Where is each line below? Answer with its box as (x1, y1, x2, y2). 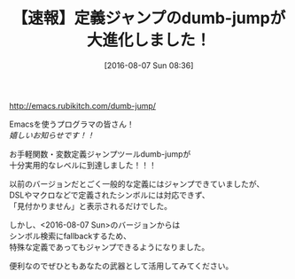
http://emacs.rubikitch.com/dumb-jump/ (9, 100, 157, 111)
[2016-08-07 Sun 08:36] (104, 59, 194, 71)
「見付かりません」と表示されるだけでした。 (9, 200, 173, 211)
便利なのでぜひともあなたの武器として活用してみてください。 (9, 260, 234, 271)
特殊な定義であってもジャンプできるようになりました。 (9, 241, 210, 252)
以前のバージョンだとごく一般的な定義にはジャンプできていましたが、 (9, 178, 265, 189)
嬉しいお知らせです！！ (9, 129, 95, 140)
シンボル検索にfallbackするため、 (9, 230, 131, 241)
